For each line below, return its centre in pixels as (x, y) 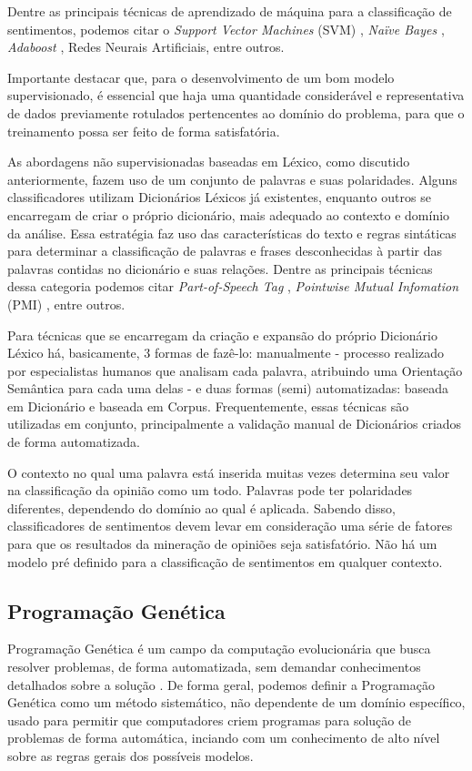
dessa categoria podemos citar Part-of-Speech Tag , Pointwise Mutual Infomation (233, 286)
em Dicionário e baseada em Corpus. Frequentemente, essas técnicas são (208, 406)
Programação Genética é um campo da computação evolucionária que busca (219, 649)
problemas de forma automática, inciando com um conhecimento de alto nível (224, 738)
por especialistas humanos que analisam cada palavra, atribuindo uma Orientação (235, 370)
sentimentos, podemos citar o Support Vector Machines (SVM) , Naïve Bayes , (226, 29)
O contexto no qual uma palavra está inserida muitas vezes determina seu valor (229, 472)
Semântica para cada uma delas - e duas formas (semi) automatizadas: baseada (228, 388)
